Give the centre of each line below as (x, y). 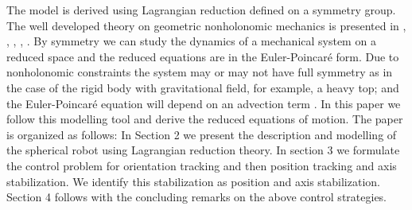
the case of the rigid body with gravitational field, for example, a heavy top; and (203, 87)
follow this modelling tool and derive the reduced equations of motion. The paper (205, 119)
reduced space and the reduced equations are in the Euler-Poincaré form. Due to (203, 56)
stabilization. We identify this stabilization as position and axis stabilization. (193, 181)
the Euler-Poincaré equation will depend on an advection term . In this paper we (204, 103)
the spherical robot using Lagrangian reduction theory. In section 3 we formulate (203, 150)
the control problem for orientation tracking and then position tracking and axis (202, 165)
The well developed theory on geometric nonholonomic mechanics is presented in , (206, 25)
